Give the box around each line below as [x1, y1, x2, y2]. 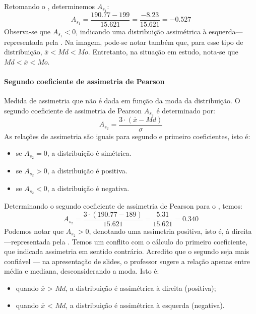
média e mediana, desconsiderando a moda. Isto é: [4, 266, 159, 276]
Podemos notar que [4, 225, 64, 236]
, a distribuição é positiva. [47, 165, 127, 176]
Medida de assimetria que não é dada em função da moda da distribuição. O [4, 95, 240, 106]
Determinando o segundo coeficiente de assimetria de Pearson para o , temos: [4, 201, 242, 211]
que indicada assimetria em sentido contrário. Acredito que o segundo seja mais [4, 246, 249, 257]
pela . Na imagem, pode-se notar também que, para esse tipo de [45, 36, 243, 47]
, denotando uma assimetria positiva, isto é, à [89, 225, 230, 236]
